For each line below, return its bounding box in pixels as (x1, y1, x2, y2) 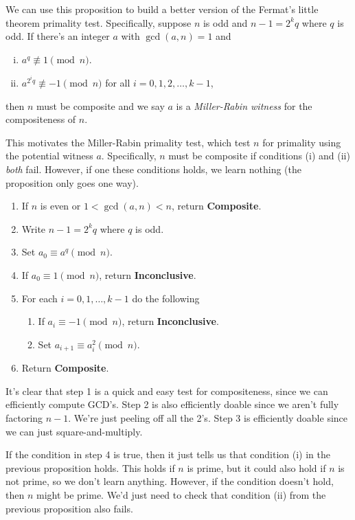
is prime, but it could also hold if (187, 460, 326, 475)
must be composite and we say (36, 98, 165, 113)
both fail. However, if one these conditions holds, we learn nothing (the (5, 161, 301, 176)
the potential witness (5, 148, 93, 163)
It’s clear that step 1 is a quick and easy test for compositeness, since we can (5, 383, 328, 398)
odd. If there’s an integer (5, 29, 110, 43)
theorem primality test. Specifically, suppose (5, 15, 192, 30)
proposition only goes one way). (5, 175, 139, 190)
